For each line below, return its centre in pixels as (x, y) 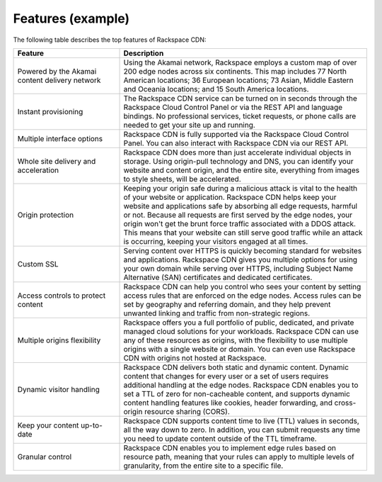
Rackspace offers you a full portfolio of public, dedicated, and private (239, 323)
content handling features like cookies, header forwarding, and (228, 403)
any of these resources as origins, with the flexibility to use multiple (236, 340)
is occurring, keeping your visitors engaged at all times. (216, 241)
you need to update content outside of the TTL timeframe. (220, 438)
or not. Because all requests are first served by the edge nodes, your (238, 215)
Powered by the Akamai (57, 71)
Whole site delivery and (57, 161)
